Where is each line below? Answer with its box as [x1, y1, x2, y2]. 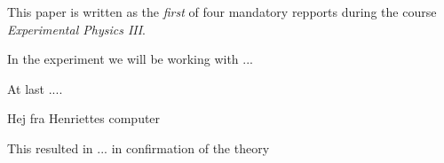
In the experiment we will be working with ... [7, 50, 253, 68]
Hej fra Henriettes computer [7, 109, 161, 128]
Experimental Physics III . [7, 19, 147, 38]
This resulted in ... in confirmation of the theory [7, 138, 270, 157]
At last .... [7, 79, 63, 97]
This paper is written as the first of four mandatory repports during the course [7, 3, 437, 20]
